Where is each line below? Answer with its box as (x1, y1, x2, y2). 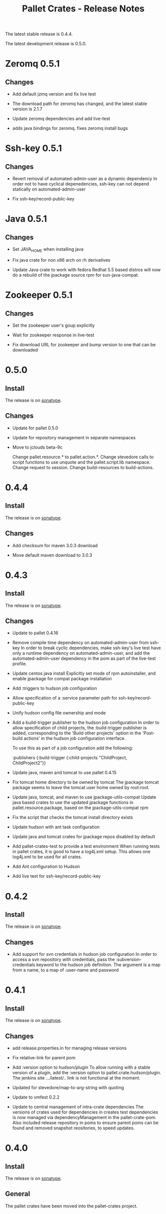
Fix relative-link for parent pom (12, 1055, 76, 1061)
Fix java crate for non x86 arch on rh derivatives (12, 257, 111, 263)
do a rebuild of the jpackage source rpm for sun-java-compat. (12, 272, 139, 278)
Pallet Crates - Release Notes (22, 3, 145, 14)
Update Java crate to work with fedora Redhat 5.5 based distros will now (12, 267, 161, 273)
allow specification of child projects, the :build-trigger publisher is (12, 725, 147, 731)
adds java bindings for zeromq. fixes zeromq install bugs (12, 125, 128, 131)
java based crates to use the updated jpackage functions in (12, 800, 134, 806)
